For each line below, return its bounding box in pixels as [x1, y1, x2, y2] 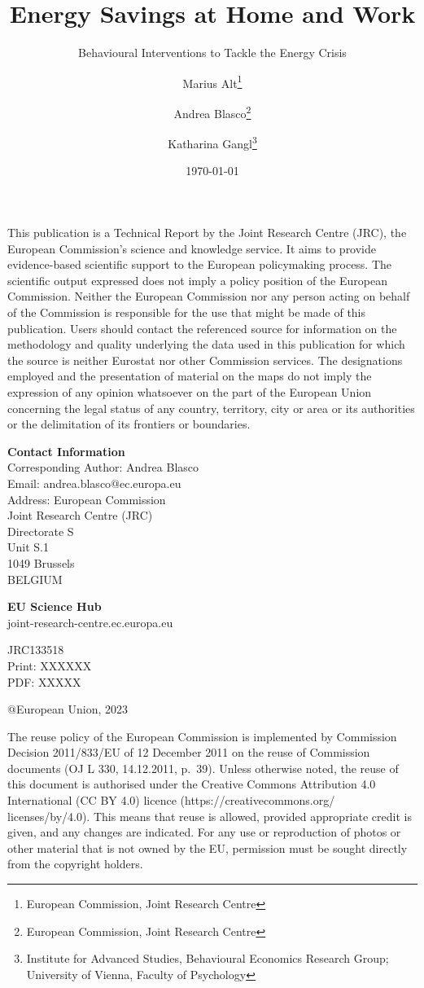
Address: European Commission [7, 490, 166, 507]
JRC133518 [7, 641, 64, 658]
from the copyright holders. [7, 855, 143, 872]
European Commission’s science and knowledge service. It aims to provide [7, 239, 377, 257]
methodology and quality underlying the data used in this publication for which [7, 336, 405, 353]
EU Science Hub [7, 598, 102, 615]
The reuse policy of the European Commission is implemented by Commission [7, 727, 397, 744]
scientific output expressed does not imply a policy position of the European [7, 271, 387, 288]
